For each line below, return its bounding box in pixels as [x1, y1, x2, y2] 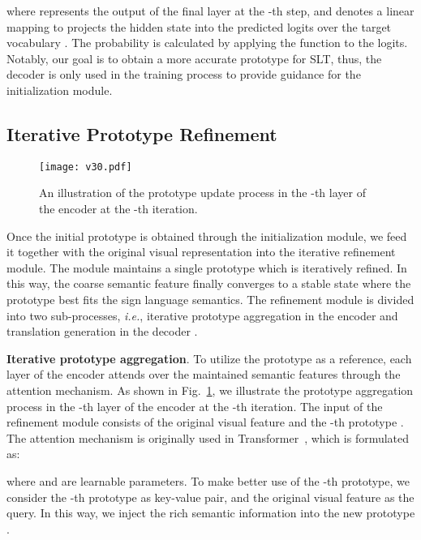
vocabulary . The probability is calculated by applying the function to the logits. [6, 34, 408, 51]
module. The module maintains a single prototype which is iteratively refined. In [6, 259, 407, 276]
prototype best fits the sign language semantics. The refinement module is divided [6, 290, 415, 307]
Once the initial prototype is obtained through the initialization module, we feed [6, 227, 407, 244]
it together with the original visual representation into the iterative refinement [6, 243, 396, 260]
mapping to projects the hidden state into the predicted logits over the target [6, 18, 392, 35]
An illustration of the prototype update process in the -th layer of [39, 184, 366, 201]
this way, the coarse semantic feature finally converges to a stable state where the [6, 275, 411, 292]
